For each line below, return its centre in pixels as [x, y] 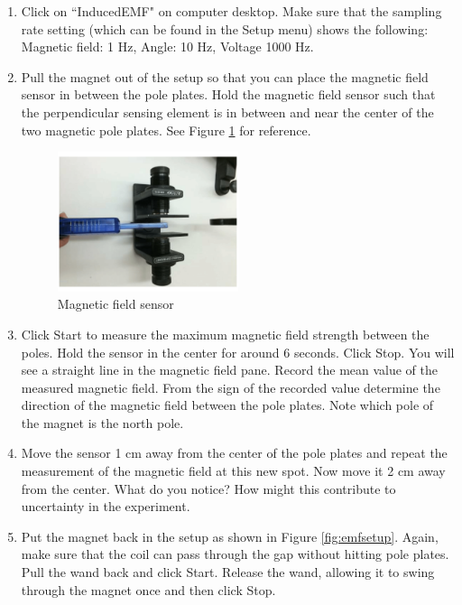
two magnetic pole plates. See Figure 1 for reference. [166, 130]
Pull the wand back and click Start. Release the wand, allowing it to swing [228, 572]
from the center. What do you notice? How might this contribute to [208, 488]
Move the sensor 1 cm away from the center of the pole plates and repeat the [234, 453]
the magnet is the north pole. [102, 422]
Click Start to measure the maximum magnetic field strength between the [225, 334]
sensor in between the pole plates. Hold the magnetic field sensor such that [228, 94]
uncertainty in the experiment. [106, 506]
